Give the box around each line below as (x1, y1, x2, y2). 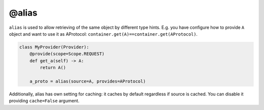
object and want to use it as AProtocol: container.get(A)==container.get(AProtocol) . (9, 31, 198, 37)
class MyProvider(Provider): (19, 44, 89, 50)
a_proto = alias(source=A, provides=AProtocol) (29, 78, 146, 84)
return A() (40, 65, 66, 70)
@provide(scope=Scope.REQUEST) (29, 51, 105, 57)
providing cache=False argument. (9, 98, 80, 104)
